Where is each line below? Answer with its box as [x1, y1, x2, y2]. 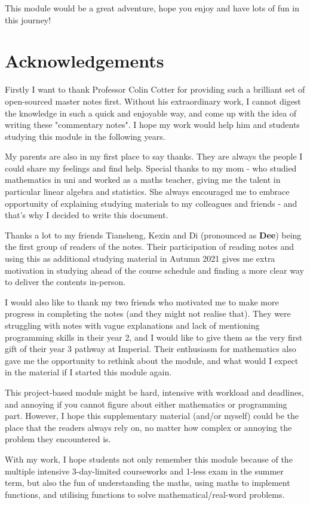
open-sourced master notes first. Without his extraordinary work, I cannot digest [5, 94, 301, 107]
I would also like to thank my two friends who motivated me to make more [5, 295, 279, 308]
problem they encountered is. [5, 433, 111, 445]
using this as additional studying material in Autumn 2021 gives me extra [5, 252, 275, 265]
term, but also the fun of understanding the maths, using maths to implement [5, 476, 290, 489]
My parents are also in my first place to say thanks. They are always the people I [5, 150, 303, 163]
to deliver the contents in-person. [5, 276, 126, 288]
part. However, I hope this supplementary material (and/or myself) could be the [5, 409, 299, 422]
